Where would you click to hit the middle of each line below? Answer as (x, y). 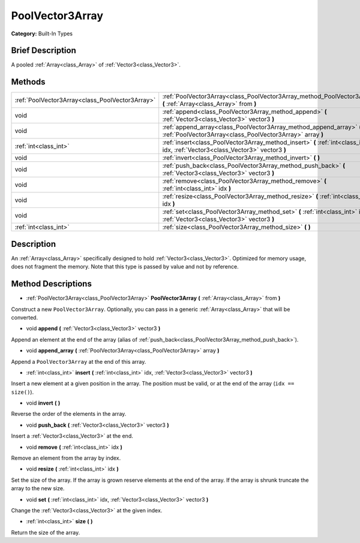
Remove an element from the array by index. (66, 458)
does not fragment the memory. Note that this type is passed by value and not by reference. (125, 267)
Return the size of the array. (46, 532)
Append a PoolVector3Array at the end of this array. (79, 361)
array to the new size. (38, 488)
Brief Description (43, 51)
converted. (25, 317)
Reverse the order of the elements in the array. (69, 414)
